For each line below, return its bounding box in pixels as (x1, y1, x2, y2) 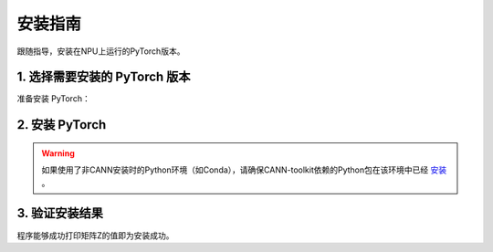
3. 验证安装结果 (16, 205, 104, 221)
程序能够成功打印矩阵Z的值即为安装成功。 (16, 229, 174, 241)
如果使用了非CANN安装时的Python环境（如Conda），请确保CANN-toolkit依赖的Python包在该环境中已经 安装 (41, 164, 447, 175)
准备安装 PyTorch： (16, 93, 90, 104)
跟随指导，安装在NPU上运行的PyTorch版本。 (16, 46, 185, 57)
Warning (41, 147, 75, 159)
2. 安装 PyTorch (16, 117, 107, 132)
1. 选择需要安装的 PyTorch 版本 (16, 69, 191, 85)
